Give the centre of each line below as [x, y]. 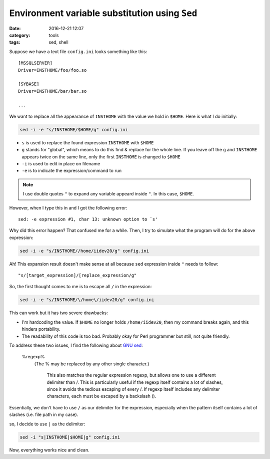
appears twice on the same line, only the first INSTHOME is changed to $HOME [101, 157]
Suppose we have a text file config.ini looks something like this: [78, 51]
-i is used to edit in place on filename [61, 163]
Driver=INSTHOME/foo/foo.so [52, 70]
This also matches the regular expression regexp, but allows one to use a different [131, 375]
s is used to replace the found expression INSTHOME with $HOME [88, 142]
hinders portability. [41, 329]
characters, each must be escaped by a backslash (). [101, 396]
